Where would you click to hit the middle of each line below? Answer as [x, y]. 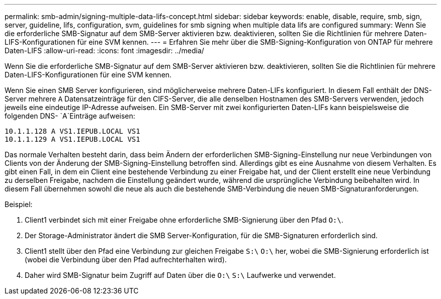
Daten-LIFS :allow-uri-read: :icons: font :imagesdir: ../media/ [104, 51]
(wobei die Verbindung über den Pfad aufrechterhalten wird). [126, 260]
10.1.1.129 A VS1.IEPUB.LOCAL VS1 [72, 139]
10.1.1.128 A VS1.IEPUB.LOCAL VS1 [72, 131]
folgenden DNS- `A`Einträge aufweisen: [70, 116]
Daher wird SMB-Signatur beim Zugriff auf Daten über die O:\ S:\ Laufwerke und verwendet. [180, 275]
